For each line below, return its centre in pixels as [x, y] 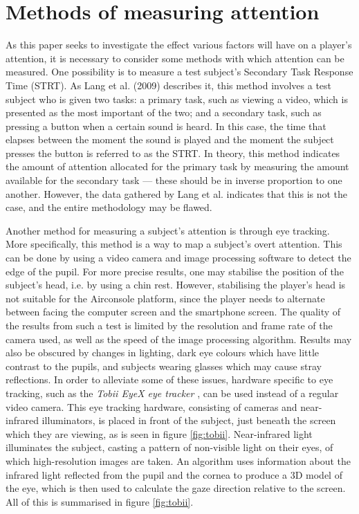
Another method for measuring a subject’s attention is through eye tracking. [168, 230]
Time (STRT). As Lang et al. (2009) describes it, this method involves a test [169, 85]
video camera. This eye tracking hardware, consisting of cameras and [151, 406]
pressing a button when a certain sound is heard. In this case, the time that [166, 126]
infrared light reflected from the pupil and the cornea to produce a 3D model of [174, 474]
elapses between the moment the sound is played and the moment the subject [170, 139]
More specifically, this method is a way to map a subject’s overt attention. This [174, 244]
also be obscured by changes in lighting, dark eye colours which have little [163, 352]
